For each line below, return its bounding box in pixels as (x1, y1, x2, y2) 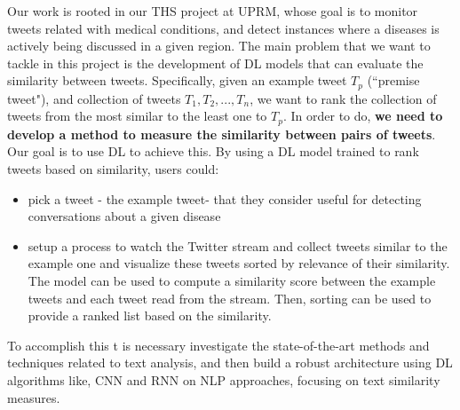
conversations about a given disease (28, 207, 221, 225)
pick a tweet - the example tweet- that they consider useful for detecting (28, 189, 422, 208)
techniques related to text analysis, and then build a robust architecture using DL (7, 353, 453, 372)
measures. (7, 388, 60, 406)
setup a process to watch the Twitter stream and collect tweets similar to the (28, 236, 448, 255)
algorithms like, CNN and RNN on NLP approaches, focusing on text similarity (7, 371, 440, 389)
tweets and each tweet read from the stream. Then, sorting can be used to (28, 288, 432, 307)
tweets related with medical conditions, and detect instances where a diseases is (7, 19, 440, 37)
